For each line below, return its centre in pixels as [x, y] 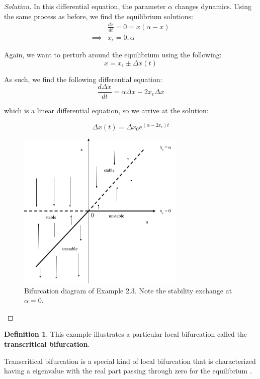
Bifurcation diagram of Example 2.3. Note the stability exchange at [128, 290]
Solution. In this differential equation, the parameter [85, 6]
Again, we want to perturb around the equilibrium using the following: [113, 55]
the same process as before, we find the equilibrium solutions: [99, 16]
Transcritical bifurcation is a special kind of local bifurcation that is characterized [130, 361]
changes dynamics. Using [213, 6]
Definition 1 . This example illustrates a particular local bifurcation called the [126, 334]
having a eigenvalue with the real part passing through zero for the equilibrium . [128, 371]
